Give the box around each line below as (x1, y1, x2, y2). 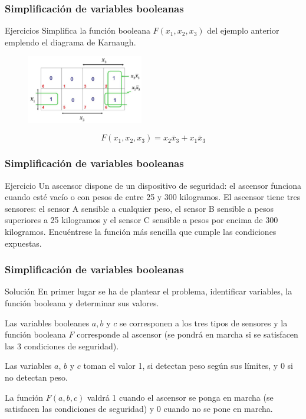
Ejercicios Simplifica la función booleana (5, 24, 150, 37)
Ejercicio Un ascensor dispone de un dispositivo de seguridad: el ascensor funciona (5, 179, 302, 191)
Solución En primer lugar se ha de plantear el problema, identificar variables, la (5, 285, 292, 297)
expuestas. (5, 237, 42, 249)
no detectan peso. (5, 371, 68, 383)
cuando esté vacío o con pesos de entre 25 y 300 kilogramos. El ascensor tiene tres (5, 191, 301, 203)
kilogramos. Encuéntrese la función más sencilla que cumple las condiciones (5, 225, 277, 237)
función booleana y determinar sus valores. (5, 296, 159, 309)
